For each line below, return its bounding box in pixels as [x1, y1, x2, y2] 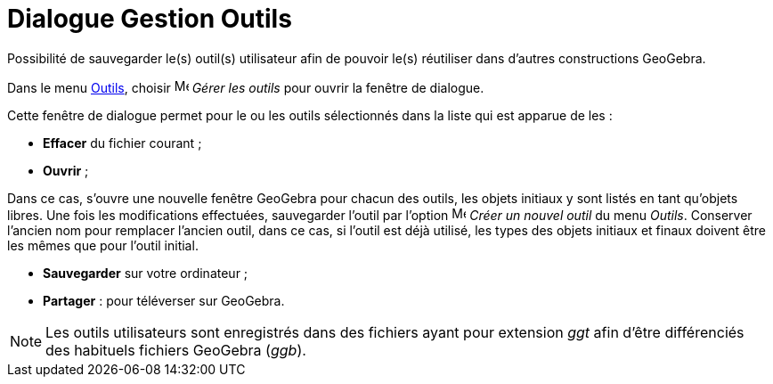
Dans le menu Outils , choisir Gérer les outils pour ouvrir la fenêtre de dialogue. [7, 79, 484, 95]
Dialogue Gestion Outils [7, 4, 292, 34]
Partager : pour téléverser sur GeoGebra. [43, 292, 285, 308]
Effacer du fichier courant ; [43, 135, 202, 151]
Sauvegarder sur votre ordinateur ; [43, 265, 248, 281]
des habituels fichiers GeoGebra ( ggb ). [45, 340, 306, 359]
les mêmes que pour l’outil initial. [7, 237, 199, 253]
